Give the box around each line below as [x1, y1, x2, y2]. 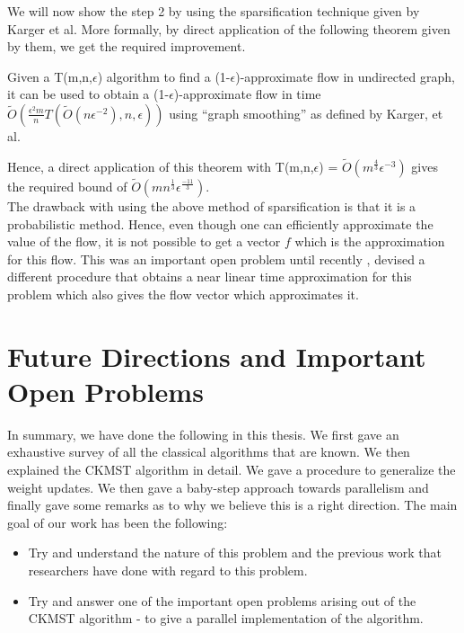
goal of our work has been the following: [7, 513, 228, 531]
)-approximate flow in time [173, 85, 321, 103]
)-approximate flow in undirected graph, [235, 67, 455, 85]
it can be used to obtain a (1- [7, 85, 170, 103]
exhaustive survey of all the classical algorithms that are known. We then [7, 442, 410, 461]
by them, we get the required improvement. [7, 37, 246, 56]
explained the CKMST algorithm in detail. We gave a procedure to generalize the [7, 460, 456, 479]
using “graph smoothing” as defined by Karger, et [169, 103, 443, 122]
